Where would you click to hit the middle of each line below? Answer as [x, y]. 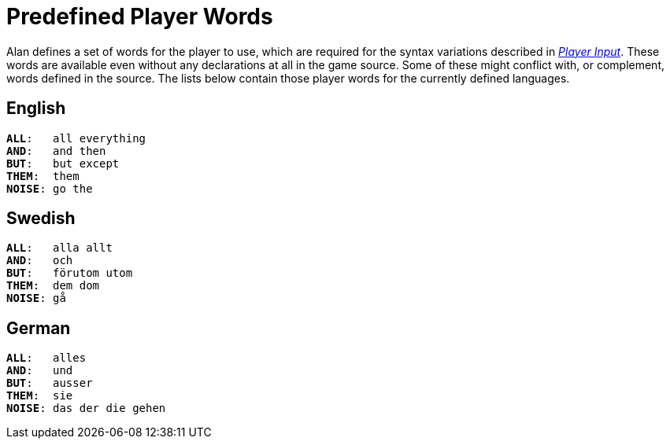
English [36, 108]
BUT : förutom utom [70, 273]
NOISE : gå [36, 298]
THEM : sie [40, 396]
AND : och [40, 261]
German [39, 328]
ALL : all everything [76, 138]
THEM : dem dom [53, 286]
